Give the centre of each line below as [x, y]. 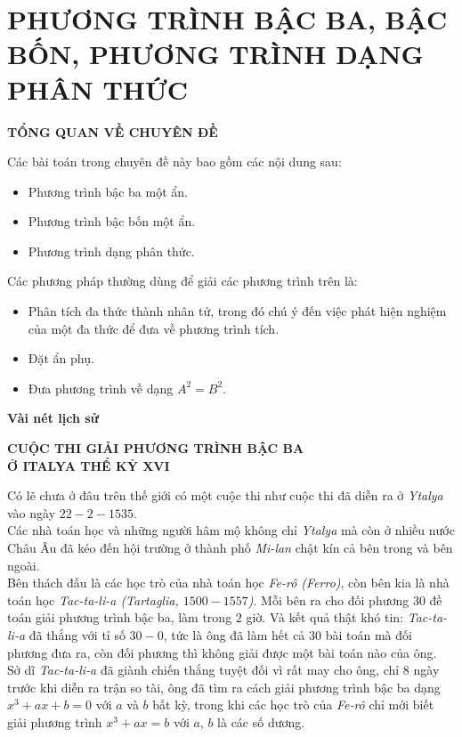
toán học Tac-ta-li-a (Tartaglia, [93, 599]
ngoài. [24, 565]
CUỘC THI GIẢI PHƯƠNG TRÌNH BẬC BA [156, 448]
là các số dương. [261, 721]
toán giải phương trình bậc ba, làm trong [120, 617]
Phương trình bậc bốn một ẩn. [112, 221]
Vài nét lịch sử [53, 418]
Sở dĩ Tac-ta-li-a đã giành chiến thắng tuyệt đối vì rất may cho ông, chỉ [203, 670]
